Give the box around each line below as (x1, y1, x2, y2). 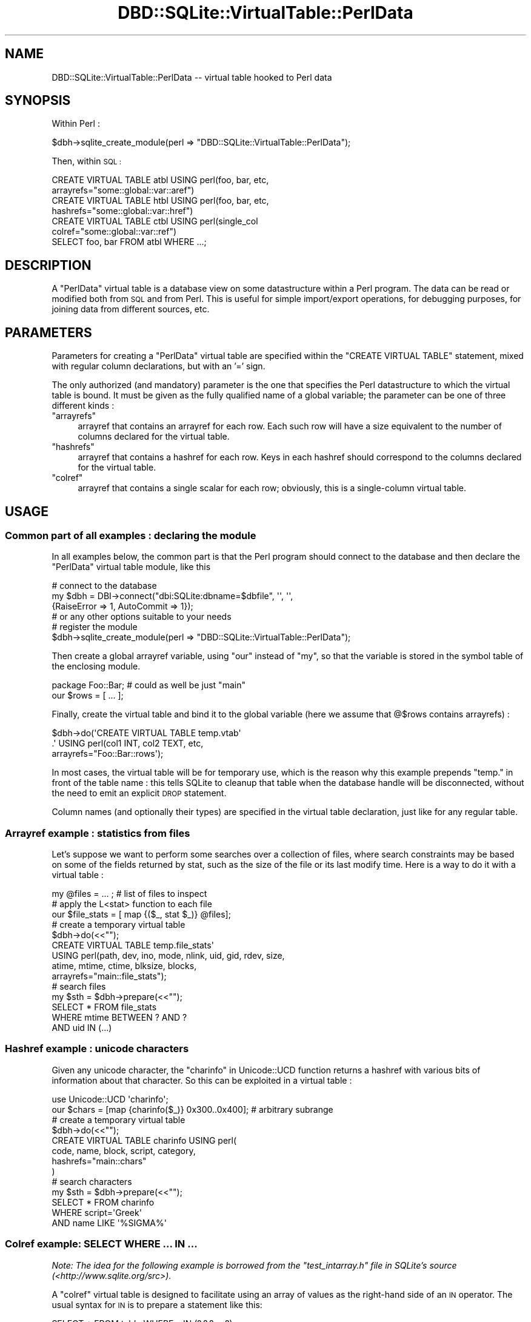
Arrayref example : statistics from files (5, 827, 190, 839)
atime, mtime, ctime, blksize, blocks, (52, 961, 197, 971)
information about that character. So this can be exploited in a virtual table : (52, 1075, 352, 1085)
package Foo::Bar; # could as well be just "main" (52, 680, 245, 691)
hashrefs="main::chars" (52, 1155, 147, 1166)
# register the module (52, 622, 138, 632)
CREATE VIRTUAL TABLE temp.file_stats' (52, 940, 214, 951)
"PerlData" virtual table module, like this (52, 562, 211, 572)
